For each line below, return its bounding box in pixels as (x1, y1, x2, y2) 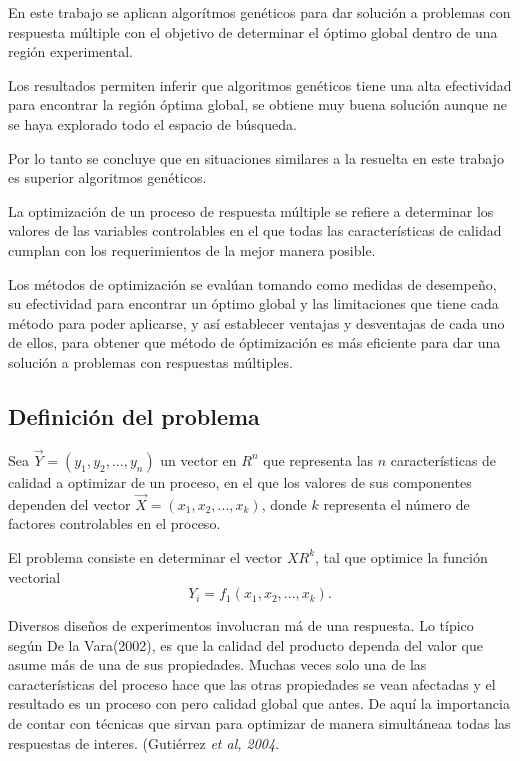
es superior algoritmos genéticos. (8, 167, 207, 188)
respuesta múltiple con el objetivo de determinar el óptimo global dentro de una (8, 21, 498, 42)
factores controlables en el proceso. (8, 513, 221, 534)
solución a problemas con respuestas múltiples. (8, 351, 293, 372)
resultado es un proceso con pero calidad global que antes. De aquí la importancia (8, 693, 510, 714)
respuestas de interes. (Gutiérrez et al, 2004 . (8, 732, 280, 753)
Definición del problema (8, 400, 260, 431)
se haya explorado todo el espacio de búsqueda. (8, 113, 297, 134)
